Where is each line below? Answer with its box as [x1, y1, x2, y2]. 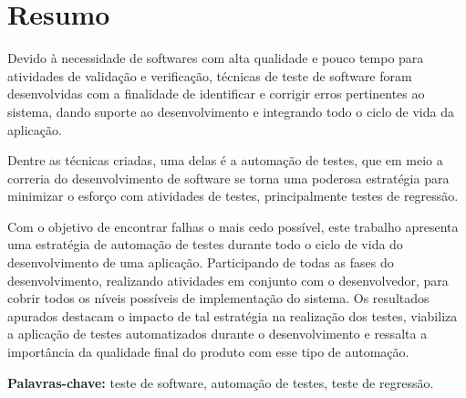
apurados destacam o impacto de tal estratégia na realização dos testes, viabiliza [7, 306, 458, 325]
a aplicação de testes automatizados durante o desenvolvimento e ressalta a [7, 324, 428, 343]
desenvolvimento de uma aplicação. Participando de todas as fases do [7, 253, 394, 272]
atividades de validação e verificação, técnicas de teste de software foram [7, 66, 412, 85]
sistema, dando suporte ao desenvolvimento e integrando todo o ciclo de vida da [7, 101, 454, 120]
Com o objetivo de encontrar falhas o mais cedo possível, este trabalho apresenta [7, 216, 459, 236]
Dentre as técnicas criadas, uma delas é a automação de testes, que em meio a [7, 151, 443, 170]
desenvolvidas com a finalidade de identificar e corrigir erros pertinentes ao [7, 84, 425, 103]
